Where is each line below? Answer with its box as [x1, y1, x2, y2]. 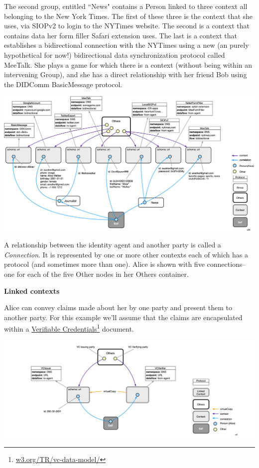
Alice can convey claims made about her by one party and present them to [4, 302, 232, 313]
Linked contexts [4, 285, 60, 296]
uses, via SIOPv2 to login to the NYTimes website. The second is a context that [4, 20, 250, 31]
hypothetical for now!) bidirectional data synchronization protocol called [4, 49, 225, 60]
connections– [207, 259, 246, 269]
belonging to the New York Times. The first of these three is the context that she [4, 10, 253, 21]
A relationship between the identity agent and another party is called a [4, 239, 221, 250]
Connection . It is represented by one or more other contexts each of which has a [4, 249, 248, 259]
